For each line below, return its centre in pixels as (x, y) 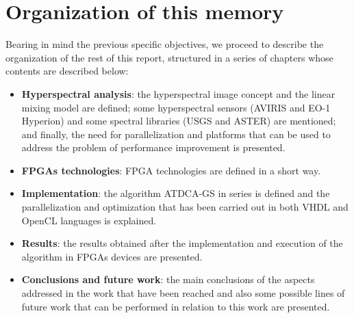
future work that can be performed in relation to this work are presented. (176, 306)
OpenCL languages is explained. (89, 220)
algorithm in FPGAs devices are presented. (112, 256)
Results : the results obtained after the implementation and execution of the (182, 243)
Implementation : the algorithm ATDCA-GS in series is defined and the (176, 193)
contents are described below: (67, 71)
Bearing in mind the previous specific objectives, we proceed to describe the (165, 44)
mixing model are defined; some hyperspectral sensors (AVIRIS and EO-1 (176, 107)
